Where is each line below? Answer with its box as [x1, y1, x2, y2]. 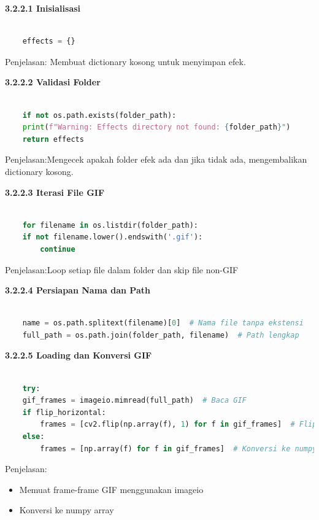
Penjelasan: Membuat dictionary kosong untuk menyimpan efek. [5, 55, 246, 68]
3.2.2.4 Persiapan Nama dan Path [5, 284, 150, 297]
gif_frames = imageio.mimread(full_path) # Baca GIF [22, 396, 247, 405]
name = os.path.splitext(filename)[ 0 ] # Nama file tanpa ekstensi [22, 319, 304, 328]
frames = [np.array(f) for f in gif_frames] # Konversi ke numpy [40, 444, 317, 453]
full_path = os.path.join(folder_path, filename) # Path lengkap [22, 330, 299, 340]
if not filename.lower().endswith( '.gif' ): [22, 233, 203, 242]
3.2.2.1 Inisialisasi [5, 2, 81, 14]
